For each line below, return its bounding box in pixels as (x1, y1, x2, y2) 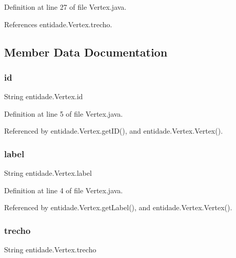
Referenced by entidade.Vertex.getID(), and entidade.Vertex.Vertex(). (4, 125, 223, 136)
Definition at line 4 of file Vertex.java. (4, 185, 123, 195)
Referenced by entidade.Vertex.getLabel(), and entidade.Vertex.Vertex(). (4, 202, 232, 213)
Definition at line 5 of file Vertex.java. (4, 108, 123, 119)
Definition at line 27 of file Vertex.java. (4, 2, 127, 12)
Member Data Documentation (4, 44, 168, 60)
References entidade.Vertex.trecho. (4, 19, 112, 29)
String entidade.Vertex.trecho (4, 244, 96, 255)
